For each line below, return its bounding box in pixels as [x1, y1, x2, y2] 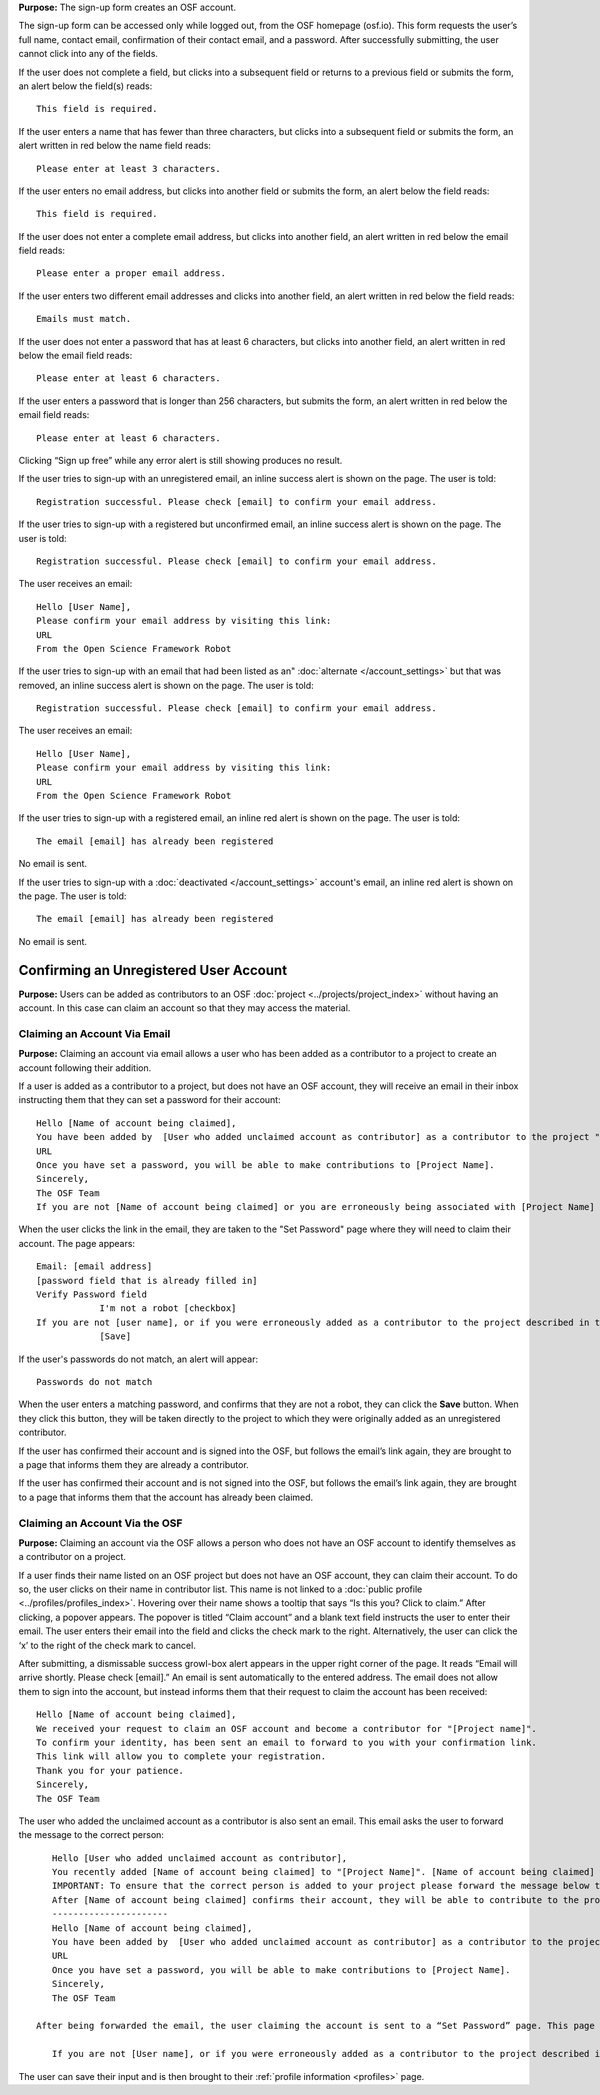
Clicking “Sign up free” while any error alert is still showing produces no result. [18, 454, 343, 466]
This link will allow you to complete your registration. [36, 1751, 327, 1762]
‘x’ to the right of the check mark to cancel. [18, 1639, 197, 1651]
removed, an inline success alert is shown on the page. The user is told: [18, 679, 314, 691]
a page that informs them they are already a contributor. [18, 1458, 249, 1470]
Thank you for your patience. [36, 1765, 185, 1776]
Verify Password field [36, 1289, 148, 1300]
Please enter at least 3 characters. [36, 163, 222, 174]
